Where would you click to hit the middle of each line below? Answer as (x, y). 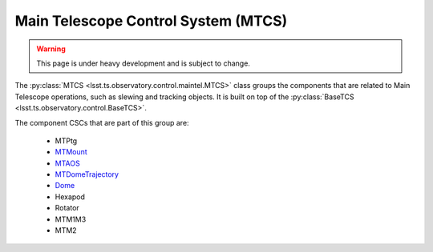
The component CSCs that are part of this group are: (102, 122)
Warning (51, 49)
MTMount (71, 152)
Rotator (67, 208)
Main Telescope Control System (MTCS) (151, 21)
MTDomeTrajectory (87, 174)
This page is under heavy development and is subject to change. (143, 63)
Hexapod (70, 197)
